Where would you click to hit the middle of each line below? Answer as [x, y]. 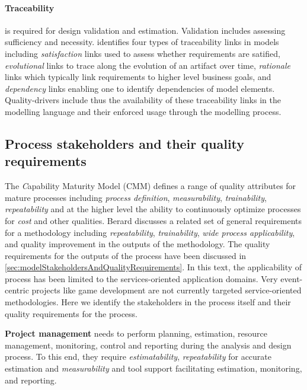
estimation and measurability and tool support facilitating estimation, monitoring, [153, 368]
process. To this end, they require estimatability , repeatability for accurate [138, 357]
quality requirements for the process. [71, 313]
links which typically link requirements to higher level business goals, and [138, 77]
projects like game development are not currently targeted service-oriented [167, 290]
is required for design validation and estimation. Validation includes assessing [145, 30]
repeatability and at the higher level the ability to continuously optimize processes [153, 209]
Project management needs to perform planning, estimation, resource [136, 333]
